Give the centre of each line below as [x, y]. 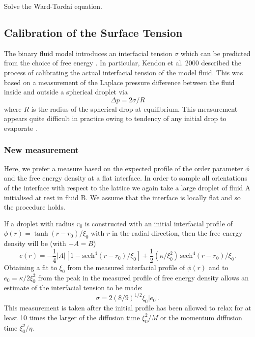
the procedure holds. [35, 207]
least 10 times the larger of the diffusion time [72, 317]
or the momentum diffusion [201, 317]
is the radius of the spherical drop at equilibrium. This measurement [134, 108]
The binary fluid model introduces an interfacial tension [88, 53]
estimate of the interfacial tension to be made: [73, 288]
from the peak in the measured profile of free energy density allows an [143, 277]
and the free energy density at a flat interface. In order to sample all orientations [126, 178]
